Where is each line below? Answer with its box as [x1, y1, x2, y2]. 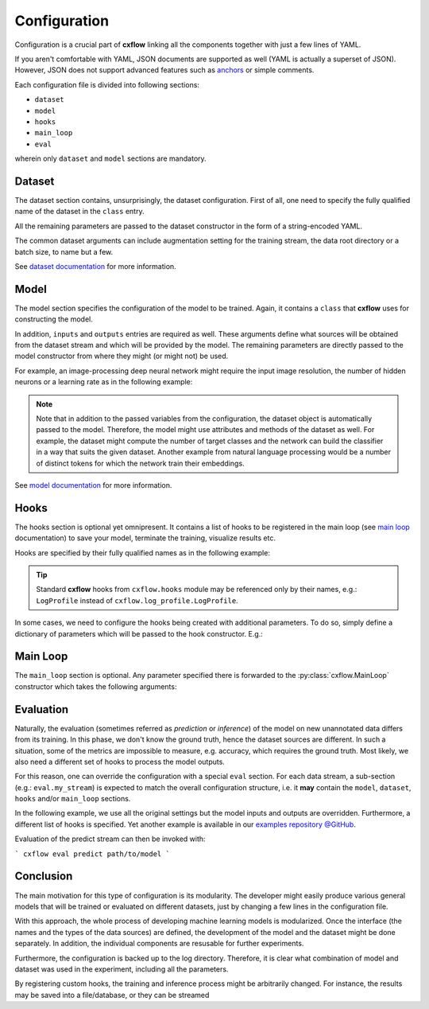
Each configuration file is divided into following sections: [14, 80, 200, 89]
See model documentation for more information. [14, 480, 172, 489]
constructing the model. [14, 314, 93, 324]
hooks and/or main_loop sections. [14, 794, 131, 804]
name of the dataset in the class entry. [14, 207, 145, 216]
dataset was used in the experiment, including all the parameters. [14, 964, 229, 974]
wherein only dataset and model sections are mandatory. [14, 154, 207, 163]
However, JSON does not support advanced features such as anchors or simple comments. [14, 65, 315, 75]
